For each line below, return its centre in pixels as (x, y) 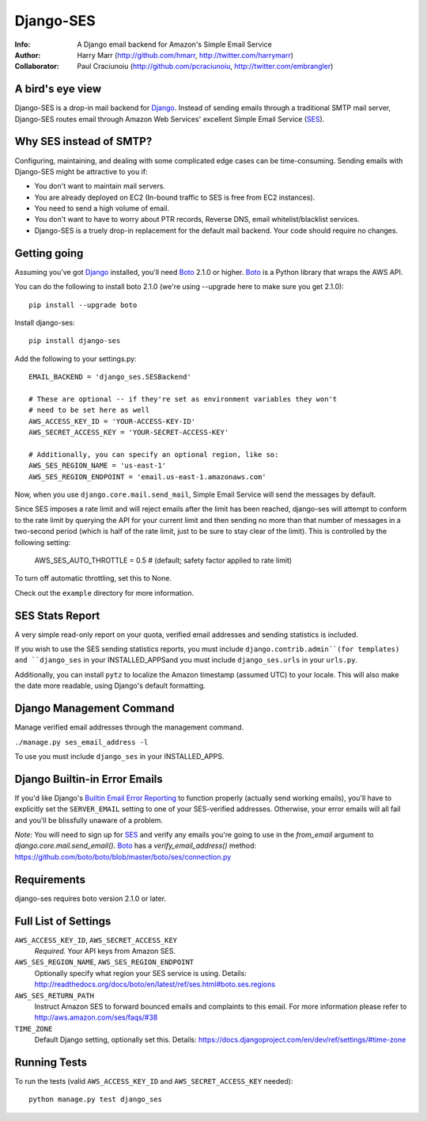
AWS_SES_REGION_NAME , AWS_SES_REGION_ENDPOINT (104, 962)
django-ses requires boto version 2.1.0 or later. (90, 898)
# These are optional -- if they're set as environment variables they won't (183, 399)
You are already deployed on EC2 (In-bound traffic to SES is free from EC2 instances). (175, 197)
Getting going (49, 253)
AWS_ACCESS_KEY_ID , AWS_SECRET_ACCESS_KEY (96, 940)
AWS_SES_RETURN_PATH (55, 995)
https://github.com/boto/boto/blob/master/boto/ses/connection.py (123, 856)
